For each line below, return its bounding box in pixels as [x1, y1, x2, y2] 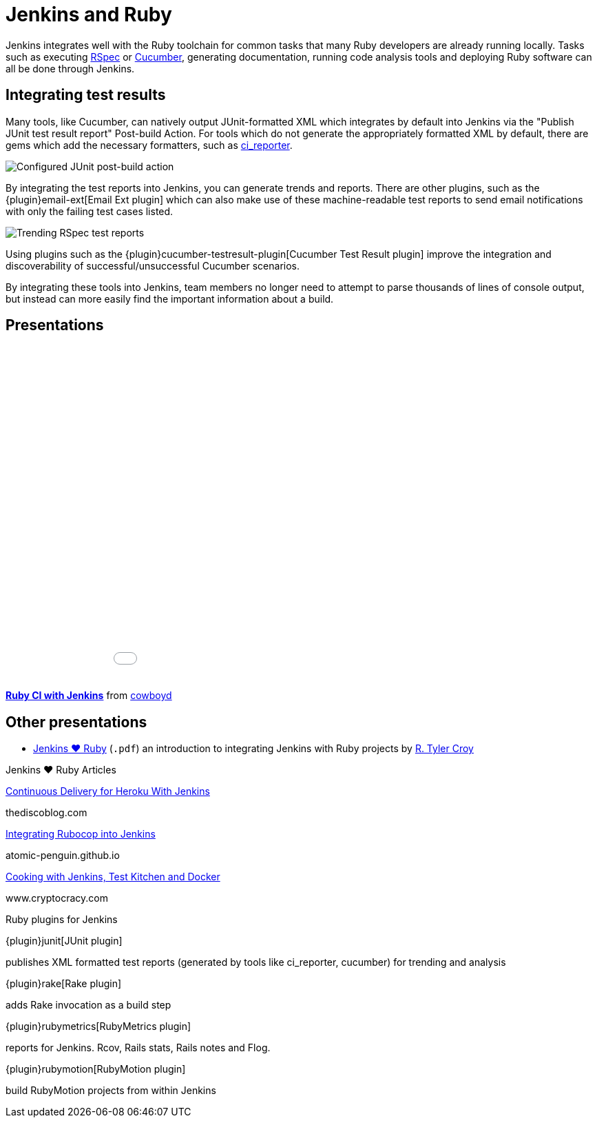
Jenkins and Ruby [6, 3, 172, 26]
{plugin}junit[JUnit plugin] [6, 935, 123, 947]
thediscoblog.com [6, 807, 87, 819]
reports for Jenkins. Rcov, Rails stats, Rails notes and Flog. [6, 1042, 271, 1054]
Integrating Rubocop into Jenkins [6, 828, 156, 840]
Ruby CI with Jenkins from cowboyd [6, 689, 172, 702]
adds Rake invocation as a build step [6, 999, 171, 1011]
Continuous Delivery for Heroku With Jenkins [6, 785, 210, 798]
